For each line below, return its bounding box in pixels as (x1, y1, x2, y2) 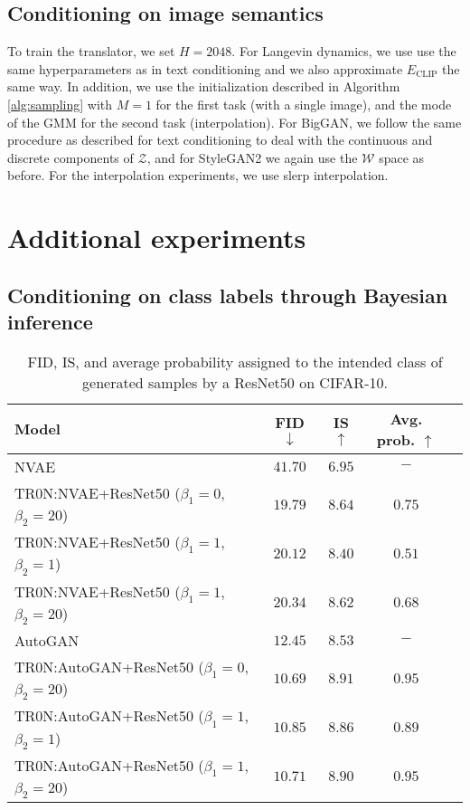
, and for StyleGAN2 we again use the (146, 148, 358, 167)
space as (379, 148, 425, 167)
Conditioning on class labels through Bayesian (7, 281, 448, 309)
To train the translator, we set (7, 42, 175, 61)
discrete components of (7, 148, 134, 167)
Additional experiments (7, 219, 306, 256)
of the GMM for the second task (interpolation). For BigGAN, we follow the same (7, 112, 462, 131)
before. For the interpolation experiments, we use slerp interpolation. (7, 166, 389, 185)
